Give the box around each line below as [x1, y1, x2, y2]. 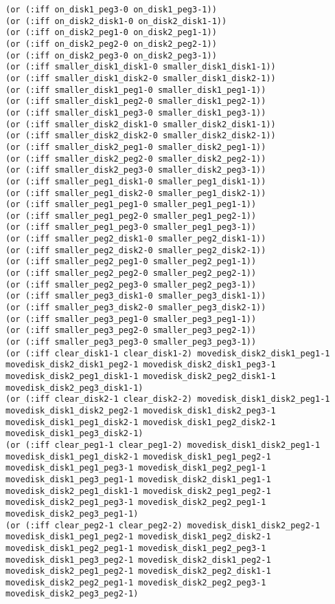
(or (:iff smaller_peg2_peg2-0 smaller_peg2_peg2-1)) [5, 268, 257, 279]
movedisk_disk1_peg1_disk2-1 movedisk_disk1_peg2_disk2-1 [5, 417, 276, 427]
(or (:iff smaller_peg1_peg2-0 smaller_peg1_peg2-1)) [5, 211, 257, 221]
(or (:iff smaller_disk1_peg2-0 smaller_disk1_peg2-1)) [5, 96, 266, 107]
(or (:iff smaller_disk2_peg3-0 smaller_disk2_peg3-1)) [5, 165, 266, 175]
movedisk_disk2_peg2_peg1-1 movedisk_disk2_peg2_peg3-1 [5, 577, 266, 587]
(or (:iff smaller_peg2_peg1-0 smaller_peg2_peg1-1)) [5, 257, 257, 267]
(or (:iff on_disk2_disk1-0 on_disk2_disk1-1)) [5, 16, 227, 26]
